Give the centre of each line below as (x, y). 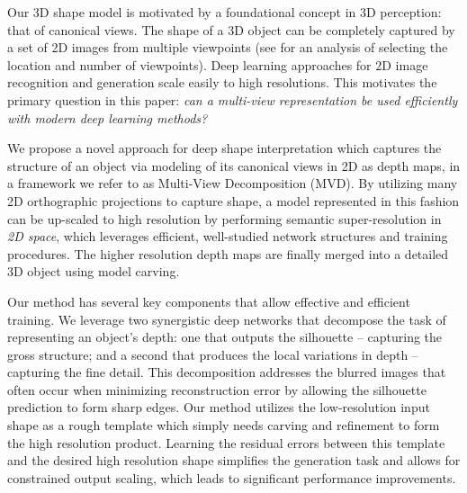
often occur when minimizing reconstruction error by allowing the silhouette (217, 389)
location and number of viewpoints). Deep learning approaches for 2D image (218, 64)
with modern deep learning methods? (108, 117)
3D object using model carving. (94, 271)
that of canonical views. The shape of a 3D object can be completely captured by (231, 29)
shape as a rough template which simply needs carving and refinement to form (224, 425)
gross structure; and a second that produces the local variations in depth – (213, 354)
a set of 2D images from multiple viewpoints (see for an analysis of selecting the (228, 47)
